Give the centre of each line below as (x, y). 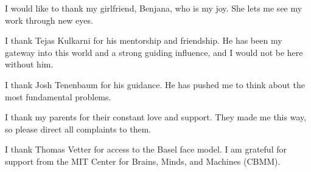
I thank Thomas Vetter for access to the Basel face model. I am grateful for (146, 149)
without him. (29, 64)
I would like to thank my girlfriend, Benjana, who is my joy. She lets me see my (154, 8)
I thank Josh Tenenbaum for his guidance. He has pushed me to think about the (155, 84)
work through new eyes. (49, 20)
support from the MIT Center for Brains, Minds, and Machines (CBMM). (143, 161)
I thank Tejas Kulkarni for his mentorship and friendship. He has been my (144, 40)
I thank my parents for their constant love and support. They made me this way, (156, 117)
